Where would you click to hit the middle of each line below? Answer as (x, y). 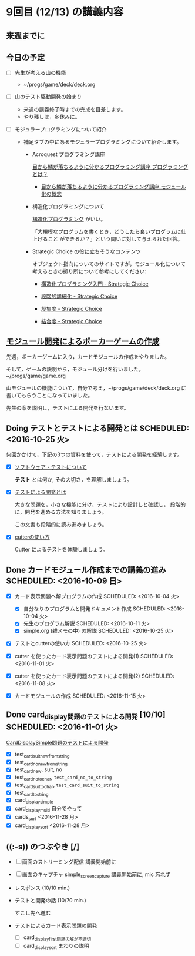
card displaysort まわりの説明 (56, 947)
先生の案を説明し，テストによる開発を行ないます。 (68, 408)
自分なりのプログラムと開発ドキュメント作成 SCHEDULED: (95, 609)
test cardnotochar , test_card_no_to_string (63, 778)
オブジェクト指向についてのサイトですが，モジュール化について (109, 264)
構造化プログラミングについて (68, 206)
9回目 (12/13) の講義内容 (65, 12)
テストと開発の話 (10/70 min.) (50, 901)
